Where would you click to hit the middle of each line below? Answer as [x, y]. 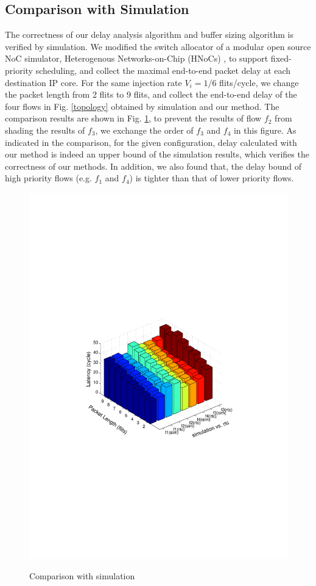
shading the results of [45, 130]
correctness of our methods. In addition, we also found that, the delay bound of [153, 166]
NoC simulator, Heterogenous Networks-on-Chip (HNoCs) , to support [137, 58]
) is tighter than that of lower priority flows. [212, 178]
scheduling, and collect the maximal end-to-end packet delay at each [163, 70]
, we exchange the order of [144, 130]
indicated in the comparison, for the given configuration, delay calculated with [151, 142]
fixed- [281, 58]
